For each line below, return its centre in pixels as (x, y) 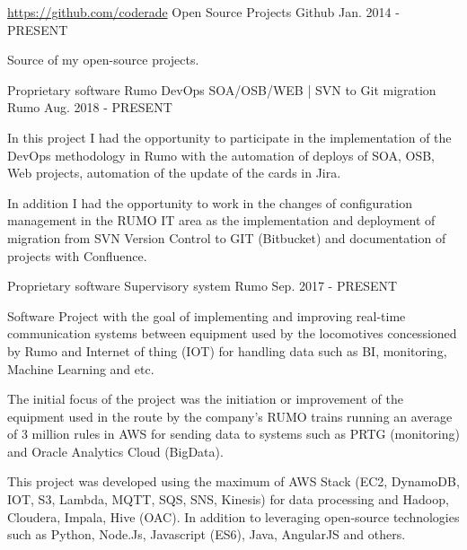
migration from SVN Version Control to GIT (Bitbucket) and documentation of (227, 237)
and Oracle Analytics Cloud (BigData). (115, 451)
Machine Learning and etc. (81, 368)
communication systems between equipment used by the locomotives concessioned (232, 333)
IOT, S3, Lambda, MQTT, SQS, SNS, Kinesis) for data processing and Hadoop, (228, 499)
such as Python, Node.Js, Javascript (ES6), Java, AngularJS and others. (207, 534)
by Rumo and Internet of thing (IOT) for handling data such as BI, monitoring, (227, 350)
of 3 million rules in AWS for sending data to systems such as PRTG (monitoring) (233, 434)
